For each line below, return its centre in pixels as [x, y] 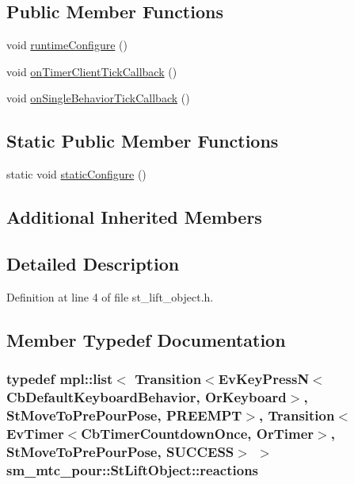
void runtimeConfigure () [67, 45]
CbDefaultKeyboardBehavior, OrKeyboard [147, 396]
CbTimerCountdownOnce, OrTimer [198, 433]
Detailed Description [93, 263]
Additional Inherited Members [134, 217]
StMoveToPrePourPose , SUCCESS [120, 451]
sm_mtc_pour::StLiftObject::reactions [133, 469]
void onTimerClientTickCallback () [92, 71]
